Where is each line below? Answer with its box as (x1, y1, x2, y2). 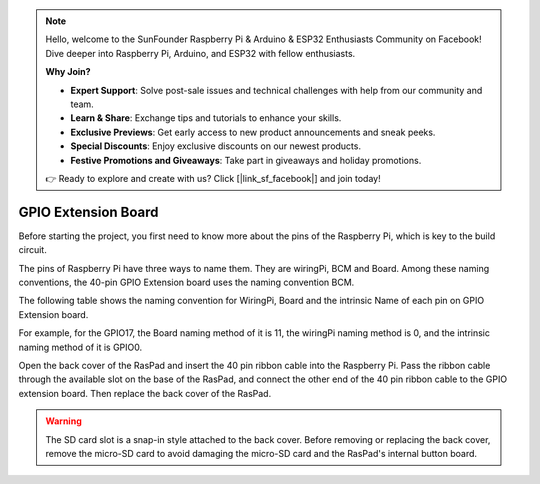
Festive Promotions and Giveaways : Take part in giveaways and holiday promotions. (70, 154, 422, 166)
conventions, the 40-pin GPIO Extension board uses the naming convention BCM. (18, 276, 355, 288)
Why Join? (45, 66, 91, 78)
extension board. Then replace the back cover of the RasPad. (18, 387, 272, 399)
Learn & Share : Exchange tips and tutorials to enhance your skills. (70, 112, 342, 124)
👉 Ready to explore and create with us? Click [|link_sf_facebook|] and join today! (45, 172, 381, 184)
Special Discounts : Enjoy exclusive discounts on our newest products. (70, 140, 362, 152)
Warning (45, 415, 82, 427)
